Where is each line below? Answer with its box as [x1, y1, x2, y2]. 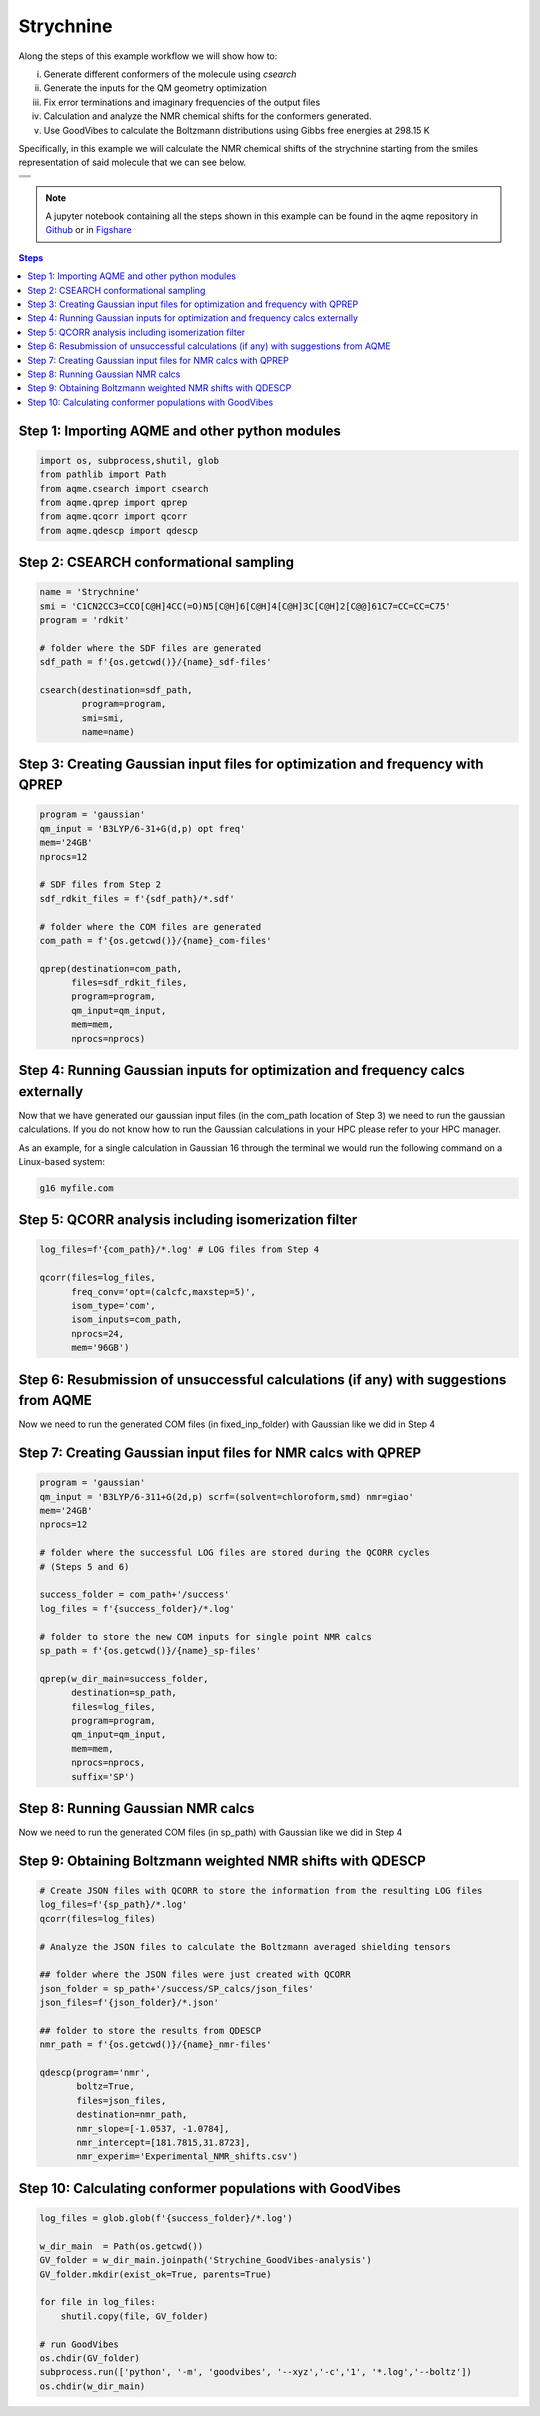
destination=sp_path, [71, 1687, 177, 1699]
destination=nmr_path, [76, 2109, 188, 2120]
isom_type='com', [71, 1300, 157, 1312]
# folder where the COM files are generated [39, 921, 262, 932]
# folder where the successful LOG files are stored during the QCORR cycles [39, 1547, 430, 1559]
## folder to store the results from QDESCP [39, 2025, 262, 2036]
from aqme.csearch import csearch [39, 483, 209, 494]
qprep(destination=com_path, [39, 963, 183, 974]
